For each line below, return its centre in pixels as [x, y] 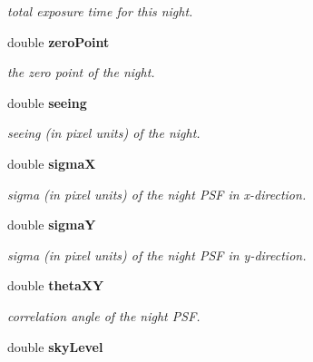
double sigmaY [52, 225]
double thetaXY [56, 285]
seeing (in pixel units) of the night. [104, 133]
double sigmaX [52, 163]
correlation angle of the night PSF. [104, 315]
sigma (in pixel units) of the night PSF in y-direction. [157, 254]
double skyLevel [55, 346]
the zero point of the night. [81, 72]
